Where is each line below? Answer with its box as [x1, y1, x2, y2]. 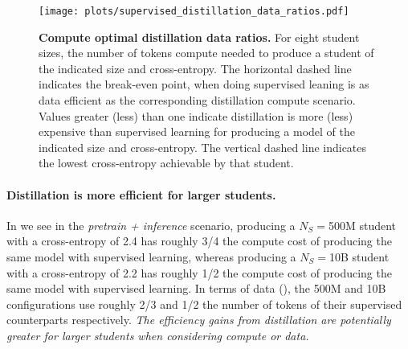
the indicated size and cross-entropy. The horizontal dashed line [39, 60, 352, 76]
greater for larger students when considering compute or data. [6, 326, 309, 343]
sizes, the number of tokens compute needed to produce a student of [39, 44, 374, 61]
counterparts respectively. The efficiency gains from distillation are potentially [6, 311, 391, 328]
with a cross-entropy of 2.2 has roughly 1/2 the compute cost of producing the [6, 264, 392, 281]
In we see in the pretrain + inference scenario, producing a [6, 216, 296, 233]
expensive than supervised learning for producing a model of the [39, 123, 355, 140]
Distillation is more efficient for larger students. [6, 186, 276, 203]
